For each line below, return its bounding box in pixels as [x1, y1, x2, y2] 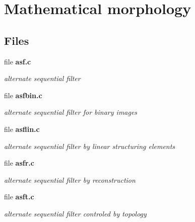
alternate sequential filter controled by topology [4, 208, 147, 218]
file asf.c [4, 56, 31, 66]
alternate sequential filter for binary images [4, 107, 138, 117]
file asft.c [4, 191, 34, 202]
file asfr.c [4, 158, 34, 168]
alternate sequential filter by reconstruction [4, 174, 136, 185]
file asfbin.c [4, 90, 42, 100]
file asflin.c [4, 123, 40, 134]
